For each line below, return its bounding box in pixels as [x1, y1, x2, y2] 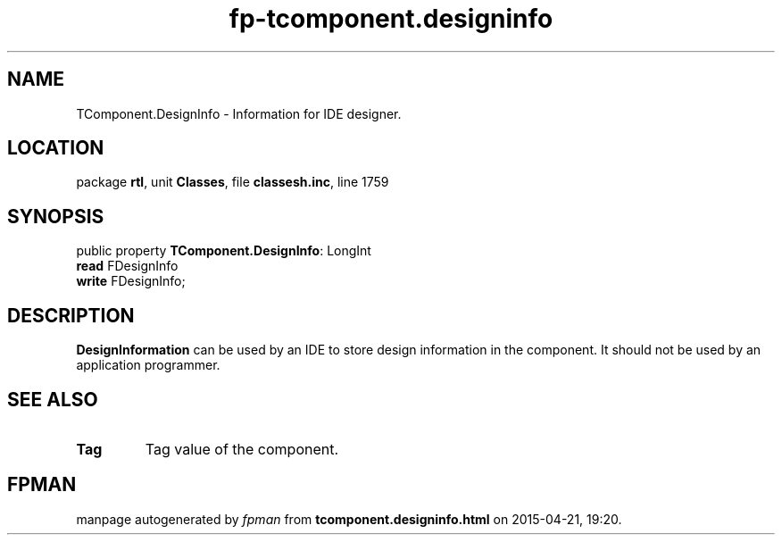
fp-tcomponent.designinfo [229, 4, 553, 34]
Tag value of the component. [145, 439, 339, 458]
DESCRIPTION [7, 304, 135, 327]
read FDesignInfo [76, 258, 179, 274]
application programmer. [76, 357, 220, 373]
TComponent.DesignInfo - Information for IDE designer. [76, 105, 402, 121]
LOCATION [7, 137, 104, 160]
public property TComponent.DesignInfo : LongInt [76, 243, 371, 259]
